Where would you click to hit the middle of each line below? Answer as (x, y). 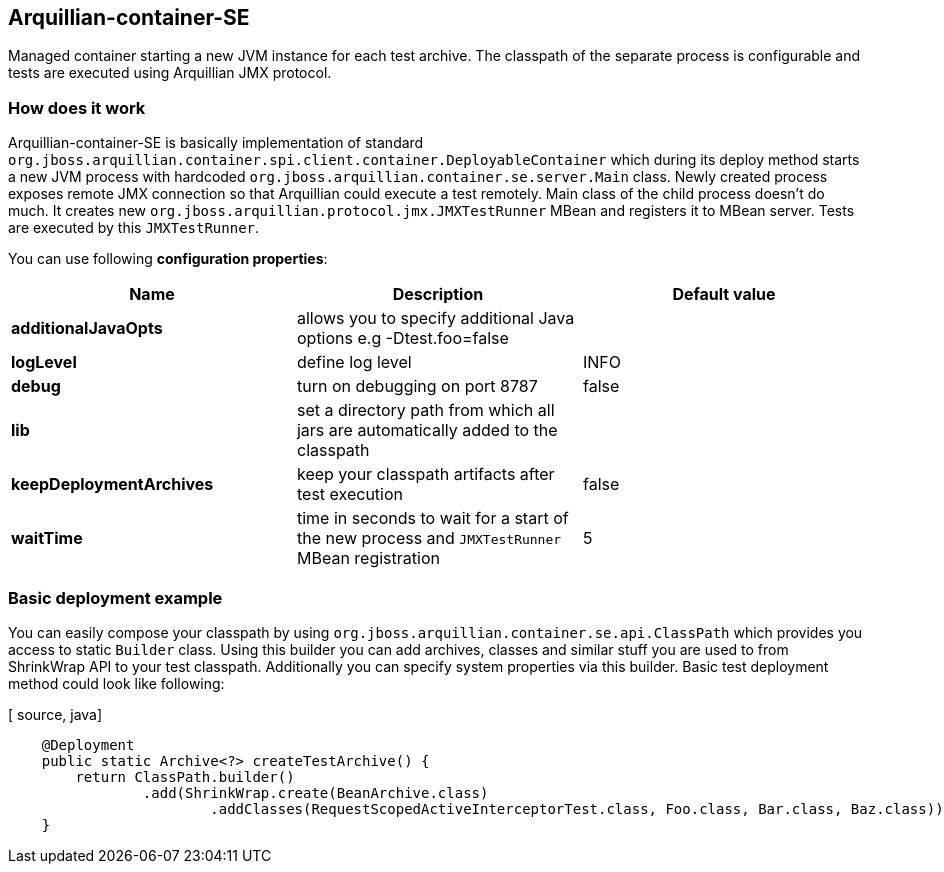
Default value (724, 294)
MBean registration (368, 558)
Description (438, 294)
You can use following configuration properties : (168, 259)
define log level (354, 362)
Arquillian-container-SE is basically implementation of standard (216, 143)
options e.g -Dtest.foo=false (402, 338)
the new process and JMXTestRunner (429, 538)
